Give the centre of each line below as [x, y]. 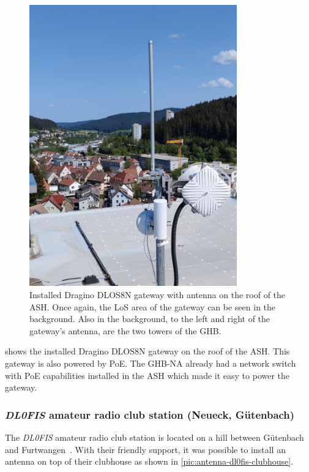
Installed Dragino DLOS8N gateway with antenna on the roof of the [158, 295]
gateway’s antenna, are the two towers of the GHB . [125, 330]
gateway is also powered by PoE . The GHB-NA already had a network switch [151, 363]
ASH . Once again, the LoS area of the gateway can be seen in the [153, 306]
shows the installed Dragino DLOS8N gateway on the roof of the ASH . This [147, 351]
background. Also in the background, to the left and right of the [150, 319]
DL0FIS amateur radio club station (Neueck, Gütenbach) [150, 414]
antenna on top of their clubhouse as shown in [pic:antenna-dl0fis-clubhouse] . [149, 461]
